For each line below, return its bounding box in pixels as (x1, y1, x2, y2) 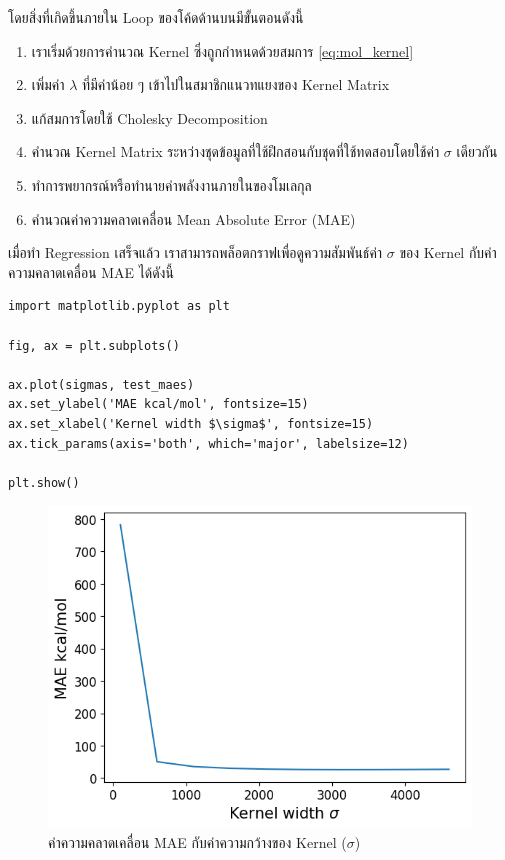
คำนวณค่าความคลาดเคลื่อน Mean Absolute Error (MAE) (31, 208, 356, 229)
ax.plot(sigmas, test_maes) (8, 377, 195, 392)
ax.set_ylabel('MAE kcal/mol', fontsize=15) (8, 397, 309, 412)
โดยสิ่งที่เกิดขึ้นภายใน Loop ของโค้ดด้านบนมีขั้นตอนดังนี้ (8, 7, 304, 27)
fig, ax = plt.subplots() (8, 338, 180, 353)
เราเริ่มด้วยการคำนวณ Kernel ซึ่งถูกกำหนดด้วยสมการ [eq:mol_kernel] (31, 40, 414, 61)
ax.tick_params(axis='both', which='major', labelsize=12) (8, 436, 409, 451)
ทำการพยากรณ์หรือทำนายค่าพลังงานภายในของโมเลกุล (31, 174, 312, 195)
